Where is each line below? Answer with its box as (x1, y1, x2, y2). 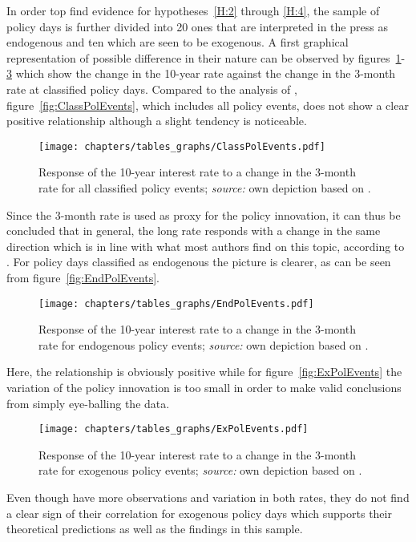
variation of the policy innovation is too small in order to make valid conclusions (6, 379, 402, 395)
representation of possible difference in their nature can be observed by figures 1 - (6, 49, 406, 66)
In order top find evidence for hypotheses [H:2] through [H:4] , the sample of (6, 2, 380, 18)
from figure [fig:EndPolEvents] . (6, 269, 160, 285)
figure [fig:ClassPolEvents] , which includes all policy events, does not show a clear (6, 96, 409, 113)
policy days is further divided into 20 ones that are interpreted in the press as (6, 18, 388, 34)
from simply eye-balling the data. (6, 394, 170, 411)
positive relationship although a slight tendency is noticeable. (6, 112, 307, 129)
